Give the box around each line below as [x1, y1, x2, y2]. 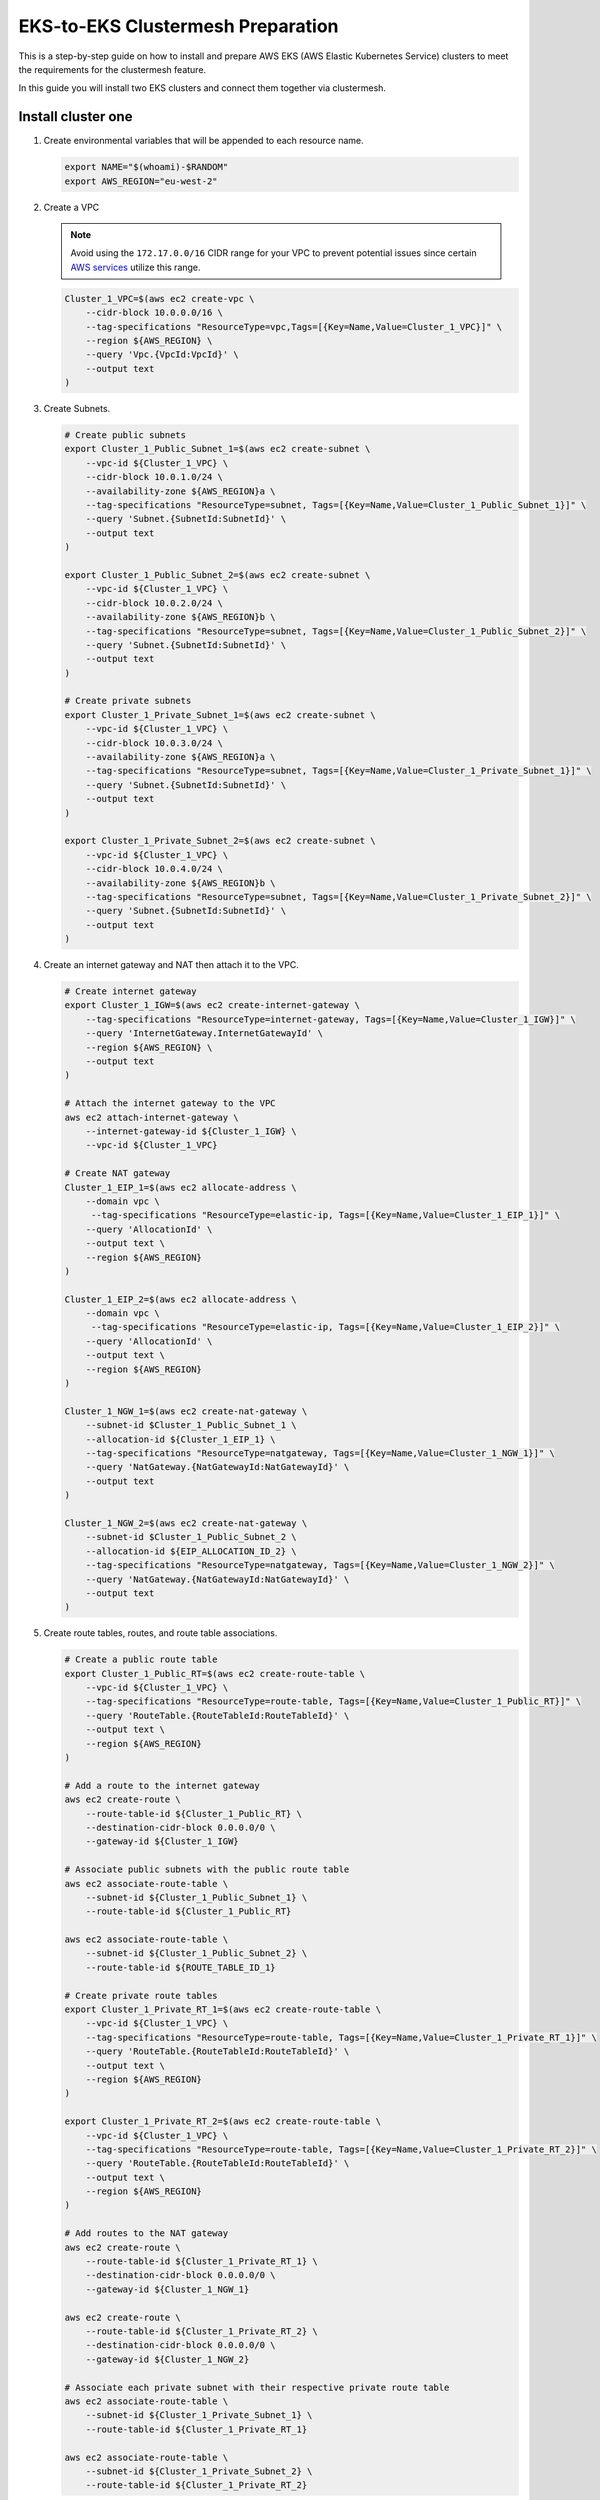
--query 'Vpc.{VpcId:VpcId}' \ [85, 349, 239, 360]
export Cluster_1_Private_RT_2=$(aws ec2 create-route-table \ [64, 2116, 382, 2127]
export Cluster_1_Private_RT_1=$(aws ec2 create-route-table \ [64, 2004, 382, 2015]
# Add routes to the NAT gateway [64, 2228, 229, 2239]
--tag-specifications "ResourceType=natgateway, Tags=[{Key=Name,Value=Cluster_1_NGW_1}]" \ [85, 1447, 555, 1459]
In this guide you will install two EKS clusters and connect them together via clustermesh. [18, 82, 387, 94]
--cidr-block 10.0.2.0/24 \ [85, 597, 224, 609]
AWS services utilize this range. [70, 261, 201, 273]
